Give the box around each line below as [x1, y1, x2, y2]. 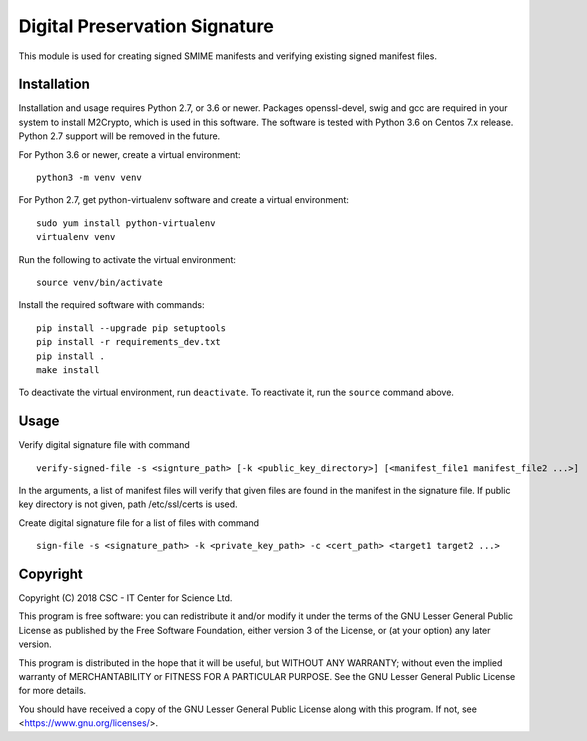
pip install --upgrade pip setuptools [36, 322, 227, 334]
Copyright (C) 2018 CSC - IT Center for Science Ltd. [18, 592, 233, 604]
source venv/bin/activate [36, 276, 164, 288]
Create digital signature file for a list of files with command [18, 516, 260, 529]
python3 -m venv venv [36, 172, 142, 184]
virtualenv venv [36, 231, 116, 243]
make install [36, 364, 100, 375]
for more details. [18, 685, 87, 697]
